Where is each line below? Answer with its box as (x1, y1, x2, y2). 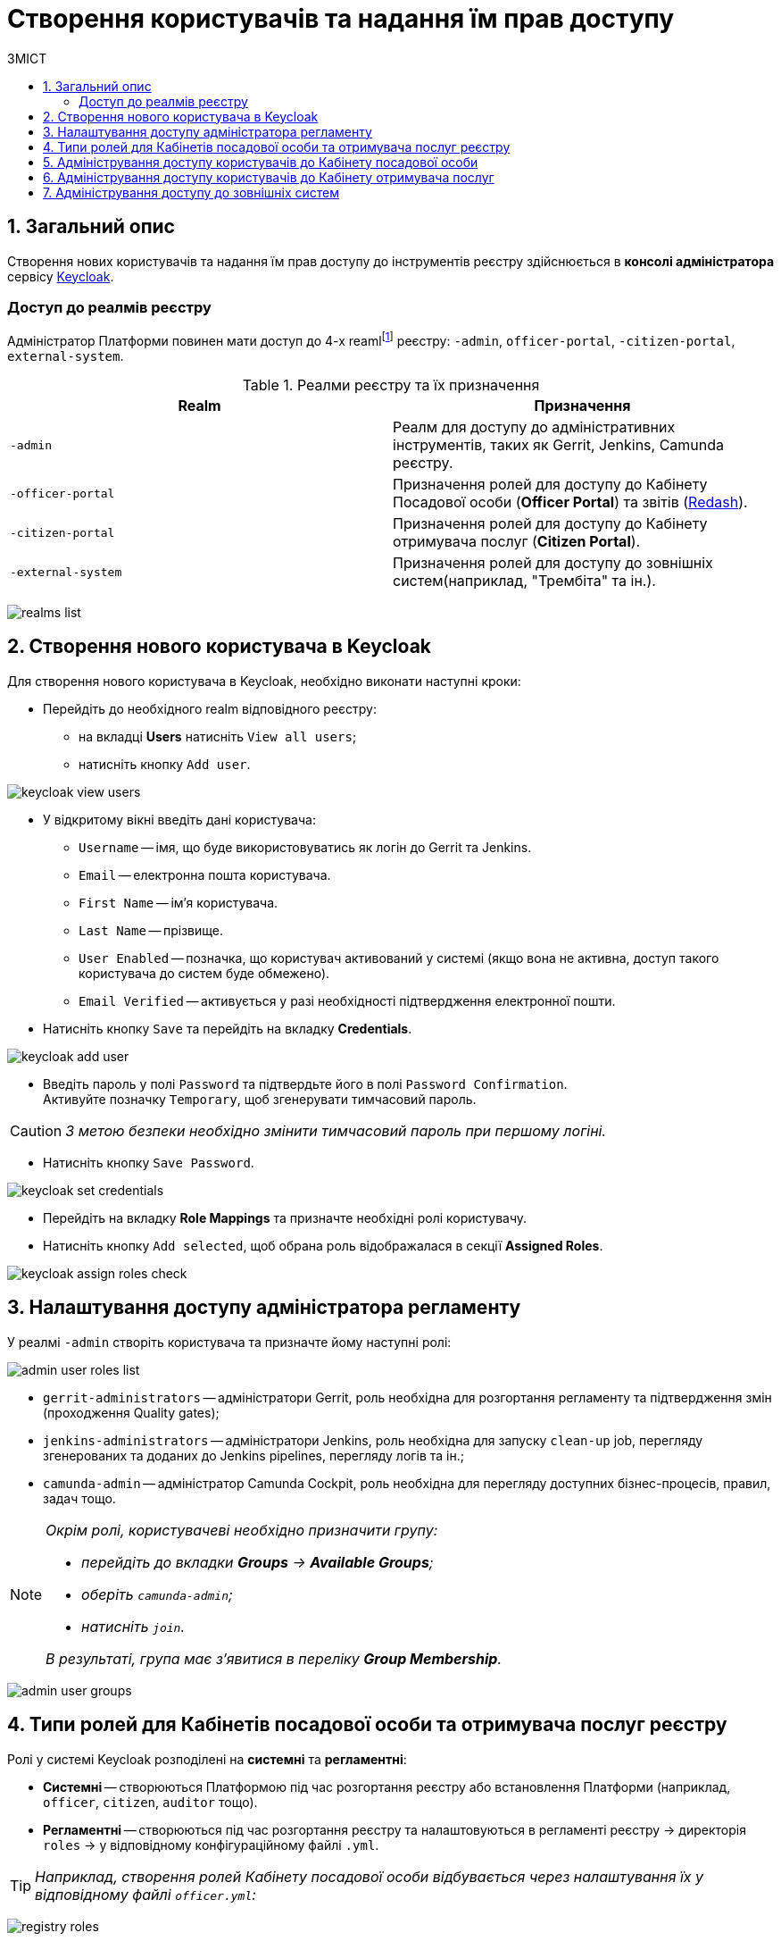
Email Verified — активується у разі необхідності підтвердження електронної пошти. (79, 992, 616, 1008)
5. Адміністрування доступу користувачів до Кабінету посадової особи (43, 154, 478, 170)
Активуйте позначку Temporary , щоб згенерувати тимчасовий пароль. (43, 1091, 477, 1107)
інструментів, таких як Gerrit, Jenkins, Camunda (393, 436, 725, 454)
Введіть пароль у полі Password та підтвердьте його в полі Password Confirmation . (43, 1075, 568, 1092)
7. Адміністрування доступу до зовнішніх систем (43, 184, 340, 200)
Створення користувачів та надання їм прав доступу (7, 4, 675, 34)
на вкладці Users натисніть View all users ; (79, 728, 357, 744)
